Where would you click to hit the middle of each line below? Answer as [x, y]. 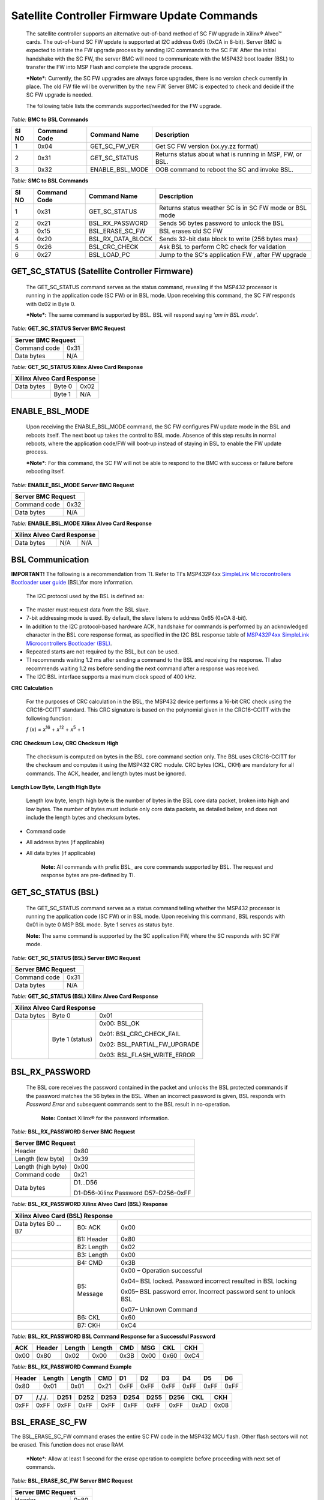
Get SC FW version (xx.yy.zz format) [207, 146]
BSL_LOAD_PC [109, 254]
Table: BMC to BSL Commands [50, 119]
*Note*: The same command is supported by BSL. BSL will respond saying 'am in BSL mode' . [142, 315]
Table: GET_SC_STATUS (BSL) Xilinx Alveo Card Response [85, 996]
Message [90, 1294]
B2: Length [92, 1247]
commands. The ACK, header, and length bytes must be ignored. [106, 773]
